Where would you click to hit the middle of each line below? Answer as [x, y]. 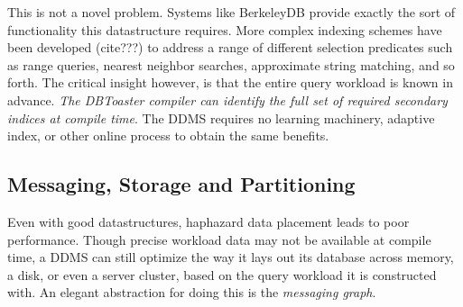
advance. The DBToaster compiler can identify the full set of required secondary [227, 99]
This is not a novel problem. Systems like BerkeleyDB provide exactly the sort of [231, 12]
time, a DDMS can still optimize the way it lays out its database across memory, [231, 257]
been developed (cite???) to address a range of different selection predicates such [230, 47]
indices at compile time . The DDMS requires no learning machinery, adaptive [221, 117]
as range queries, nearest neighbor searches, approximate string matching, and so [231, 64]
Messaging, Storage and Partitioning [181, 184]
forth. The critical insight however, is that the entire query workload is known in [230, 82]
